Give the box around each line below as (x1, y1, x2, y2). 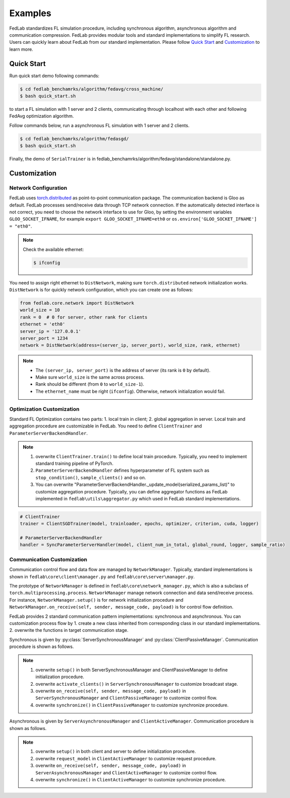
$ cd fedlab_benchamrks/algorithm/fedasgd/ (20, 136, 129, 141)
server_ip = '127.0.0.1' (20, 328, 82, 334)
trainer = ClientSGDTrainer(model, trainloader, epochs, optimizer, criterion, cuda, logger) (20, 521, 259, 527)
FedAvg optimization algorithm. (9, 113, 74, 119)
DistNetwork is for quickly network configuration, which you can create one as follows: (9, 286, 193, 293)
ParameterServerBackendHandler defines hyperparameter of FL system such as (35, 467, 209, 473)
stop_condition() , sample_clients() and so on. (35, 474, 146, 480)
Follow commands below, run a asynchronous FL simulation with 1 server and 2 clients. (9, 122, 190, 128)
